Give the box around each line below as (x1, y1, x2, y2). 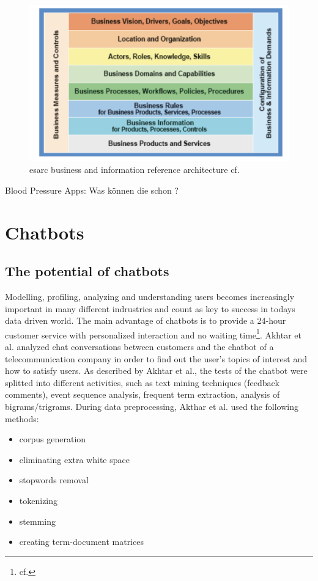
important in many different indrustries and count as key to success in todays (5, 302, 295, 315)
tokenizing (19, 494, 58, 506)
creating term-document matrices (19, 535, 144, 548)
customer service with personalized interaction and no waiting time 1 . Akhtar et (5, 326, 301, 341)
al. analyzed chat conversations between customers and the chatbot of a (5, 340, 274, 353)
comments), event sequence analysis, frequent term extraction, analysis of (5, 388, 280, 401)
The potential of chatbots (5, 261, 169, 280)
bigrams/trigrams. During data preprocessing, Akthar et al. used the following (5, 400, 299, 412)
